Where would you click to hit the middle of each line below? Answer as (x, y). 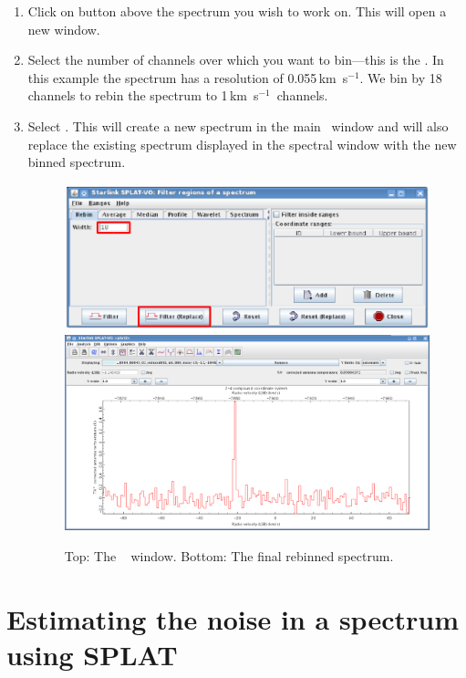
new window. (64, 29)
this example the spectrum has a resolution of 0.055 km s (188, 77)
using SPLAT (92, 654)
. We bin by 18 (401, 77)
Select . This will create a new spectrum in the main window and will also (238, 125)
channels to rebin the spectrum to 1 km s (143, 95)
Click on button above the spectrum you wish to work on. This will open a (237, 11)
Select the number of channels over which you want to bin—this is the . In (236, 60)
